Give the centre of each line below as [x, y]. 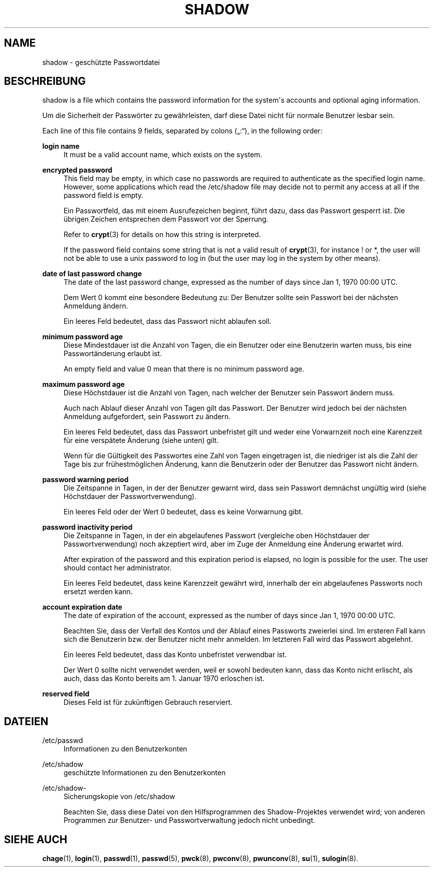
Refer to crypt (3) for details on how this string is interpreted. [162, 235]
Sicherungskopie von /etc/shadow [119, 797]
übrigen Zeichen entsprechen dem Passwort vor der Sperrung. [166, 219]
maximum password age [83, 384]
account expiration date [82, 607]
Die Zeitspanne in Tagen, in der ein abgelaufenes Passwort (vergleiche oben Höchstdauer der [217, 536]
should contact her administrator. [118, 568]
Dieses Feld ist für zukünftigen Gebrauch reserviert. [148, 702]
